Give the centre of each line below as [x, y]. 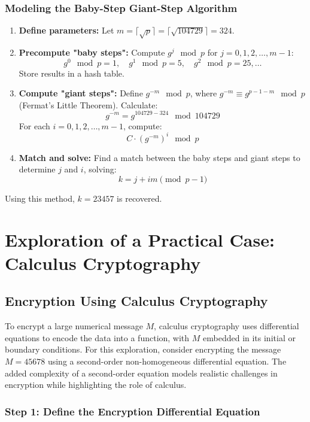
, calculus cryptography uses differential [227, 326]
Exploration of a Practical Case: [140, 239]
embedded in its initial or [249, 337]
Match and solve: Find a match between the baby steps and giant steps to [159, 157]
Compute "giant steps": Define [81, 93]
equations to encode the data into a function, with [97, 337]
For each [34, 125]
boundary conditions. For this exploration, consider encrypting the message [143, 349]
